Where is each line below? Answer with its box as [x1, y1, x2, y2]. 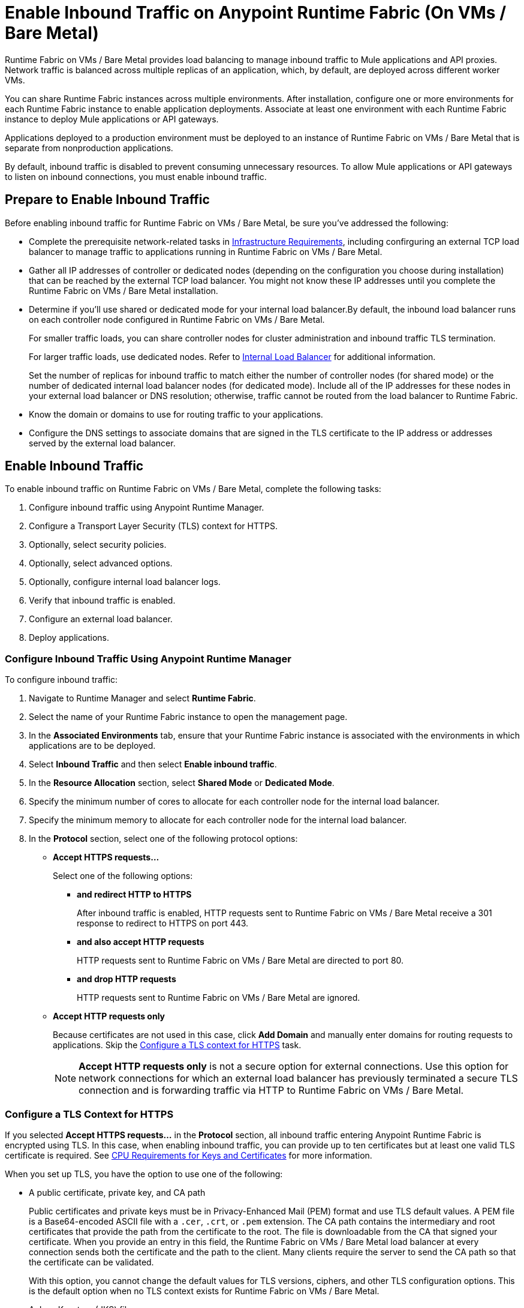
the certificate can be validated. [29, 1256, 154, 1267]
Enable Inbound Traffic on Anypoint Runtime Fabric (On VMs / [5, 2, 507, 23]
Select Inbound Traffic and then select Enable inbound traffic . [29, 759, 277, 770]
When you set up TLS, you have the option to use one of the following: [5, 1168, 283, 1179]
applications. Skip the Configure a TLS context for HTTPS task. [53, 1040, 302, 1051]
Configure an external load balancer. [29, 614, 173, 625]
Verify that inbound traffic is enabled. [29, 595, 176, 606]
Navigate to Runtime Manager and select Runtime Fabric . [29, 693, 256, 704]
